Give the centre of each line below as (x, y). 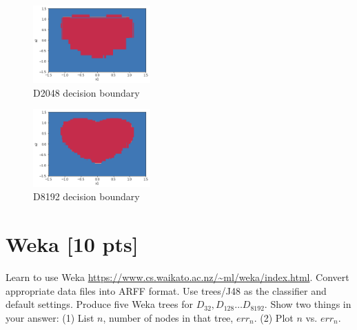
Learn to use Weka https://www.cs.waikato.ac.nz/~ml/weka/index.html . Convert (177, 276)
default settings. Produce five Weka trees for (99, 304)
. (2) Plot (274, 317)
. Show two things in (308, 304)
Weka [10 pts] (72, 244)
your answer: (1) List (50, 317)
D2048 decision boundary (86, 92)
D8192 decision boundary (86, 196)
